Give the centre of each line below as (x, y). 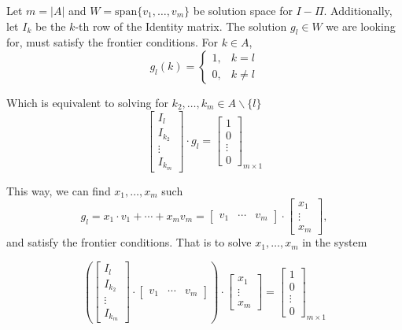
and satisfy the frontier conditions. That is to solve (129, 242)
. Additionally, (358, 10)
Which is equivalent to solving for (87, 102)
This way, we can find (59, 190)
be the (50, 26)
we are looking (361, 26)
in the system (335, 242)
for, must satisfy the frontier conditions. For (112, 42)
